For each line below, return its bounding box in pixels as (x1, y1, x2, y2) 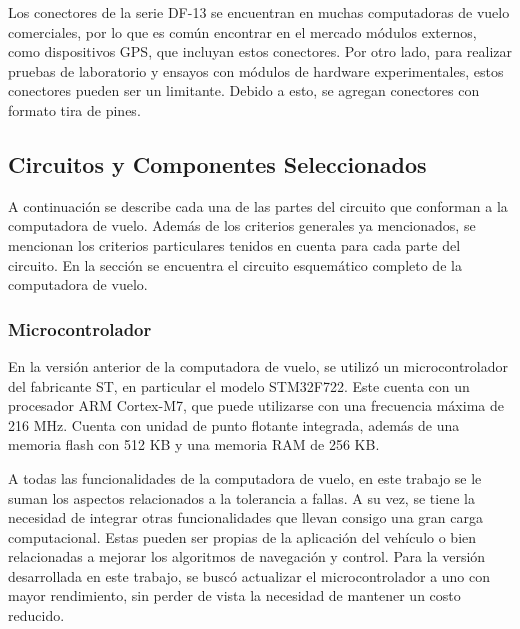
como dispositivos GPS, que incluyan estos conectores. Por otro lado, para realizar (8, 41, 513, 62)
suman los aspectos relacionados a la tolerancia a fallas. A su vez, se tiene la (8, 487, 475, 508)
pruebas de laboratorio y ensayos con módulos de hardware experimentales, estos (8, 60, 504, 81)
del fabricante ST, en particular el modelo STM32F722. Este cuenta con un (8, 375, 470, 396)
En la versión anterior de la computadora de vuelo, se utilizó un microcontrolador (8, 355, 508, 376)
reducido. (8, 605, 65, 626)
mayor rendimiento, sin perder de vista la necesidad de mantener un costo (8, 585, 461, 606)
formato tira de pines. (8, 99, 141, 120)
